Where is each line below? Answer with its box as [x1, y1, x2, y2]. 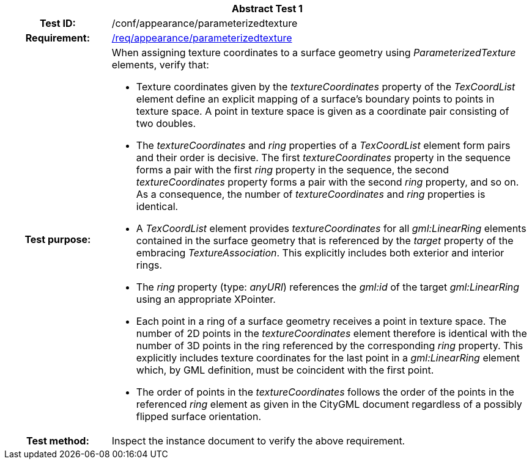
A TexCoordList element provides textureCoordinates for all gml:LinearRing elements [136, 222, 526, 234]
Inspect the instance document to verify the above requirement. [111, 435, 405, 447]
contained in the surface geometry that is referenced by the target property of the [136, 234, 514, 247]
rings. [136, 259, 163, 271]
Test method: [26, 435, 89, 447]
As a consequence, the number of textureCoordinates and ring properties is [136, 188, 486, 200]
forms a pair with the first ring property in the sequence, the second [136, 164, 449, 176]
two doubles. [136, 117, 196, 129]
